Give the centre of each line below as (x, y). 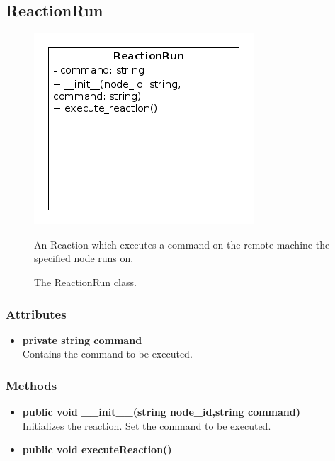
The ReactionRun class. (85, 281)
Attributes (36, 313)
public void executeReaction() (97, 449)
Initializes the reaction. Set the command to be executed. (147, 425)
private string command (82, 340)
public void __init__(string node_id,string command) (161, 412)
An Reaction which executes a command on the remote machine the (182, 244)
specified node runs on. (84, 258)
